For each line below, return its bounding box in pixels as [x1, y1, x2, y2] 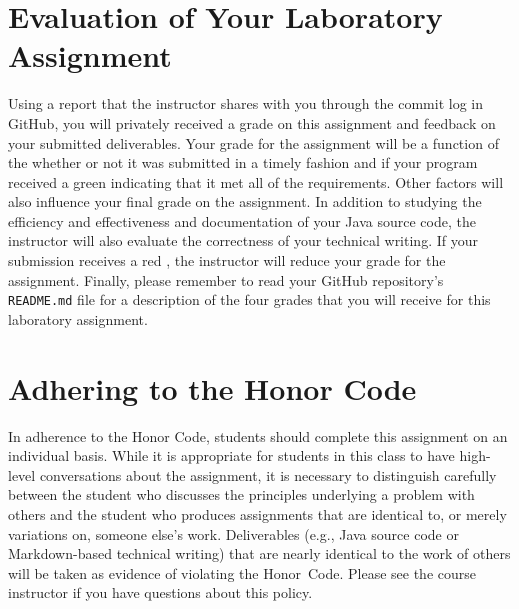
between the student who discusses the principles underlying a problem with [8, 484, 475, 505]
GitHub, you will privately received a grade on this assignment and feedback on [8, 112, 496, 133]
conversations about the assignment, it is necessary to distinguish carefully [39, 464, 497, 485]
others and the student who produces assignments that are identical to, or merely [8, 504, 507, 524]
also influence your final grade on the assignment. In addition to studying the [8, 191, 482, 212]
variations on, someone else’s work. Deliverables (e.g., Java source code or [8, 523, 459, 544]
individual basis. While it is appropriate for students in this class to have [8, 445, 455, 466]
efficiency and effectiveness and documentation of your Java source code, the [8, 210, 476, 231]
